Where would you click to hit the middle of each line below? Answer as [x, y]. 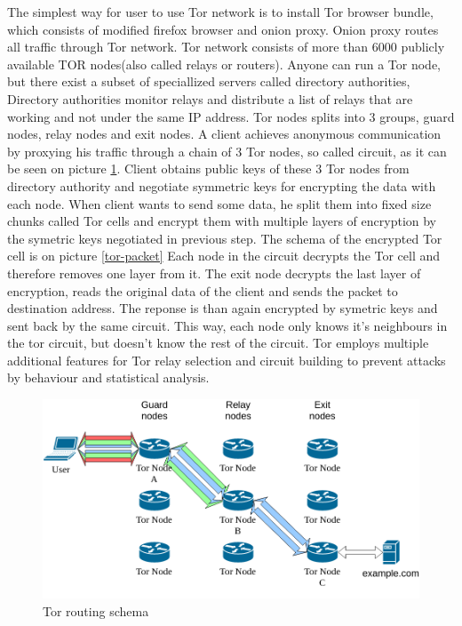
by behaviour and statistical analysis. [108, 377]
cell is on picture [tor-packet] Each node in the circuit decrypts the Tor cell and [224, 256]
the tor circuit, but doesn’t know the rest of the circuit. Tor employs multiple [218, 343]
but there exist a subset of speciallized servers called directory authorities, [209, 81]
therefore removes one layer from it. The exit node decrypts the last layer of [214, 273]
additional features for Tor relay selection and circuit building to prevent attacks [227, 360]
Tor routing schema [96, 610]
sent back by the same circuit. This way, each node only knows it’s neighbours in [227, 325]
